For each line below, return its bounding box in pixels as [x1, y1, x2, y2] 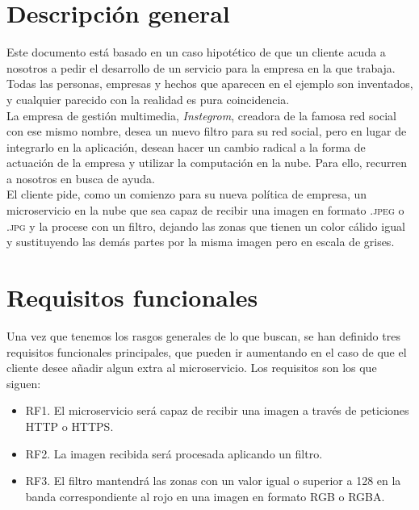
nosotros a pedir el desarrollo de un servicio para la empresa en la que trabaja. [6, 59, 396, 76]
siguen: [6, 374, 41, 391]
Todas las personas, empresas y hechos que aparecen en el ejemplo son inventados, [6, 75, 413, 92]
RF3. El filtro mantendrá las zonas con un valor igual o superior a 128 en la [25, 472, 401, 489]
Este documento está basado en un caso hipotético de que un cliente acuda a [6, 44, 386, 61]
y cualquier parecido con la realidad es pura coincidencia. [6, 90, 290, 107]
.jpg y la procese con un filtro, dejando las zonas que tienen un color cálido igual [6, 217, 405, 234]
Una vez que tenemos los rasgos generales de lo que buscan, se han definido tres [6, 327, 400, 344]
